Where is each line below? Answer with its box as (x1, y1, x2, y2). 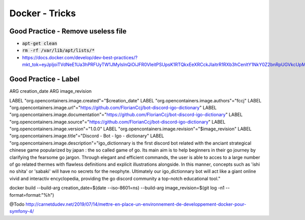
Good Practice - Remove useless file (9, 27, 127, 35)
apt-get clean (22, 41, 57, 47)
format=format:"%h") (9, 192, 54, 198)
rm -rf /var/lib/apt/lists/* (22, 48, 95, 53)
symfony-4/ (9, 208, 34, 214)
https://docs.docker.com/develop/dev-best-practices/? (22, 54, 138, 60)
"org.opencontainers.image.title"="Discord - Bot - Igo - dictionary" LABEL (9, 133, 165, 139)
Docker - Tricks (9, 8, 76, 19)
